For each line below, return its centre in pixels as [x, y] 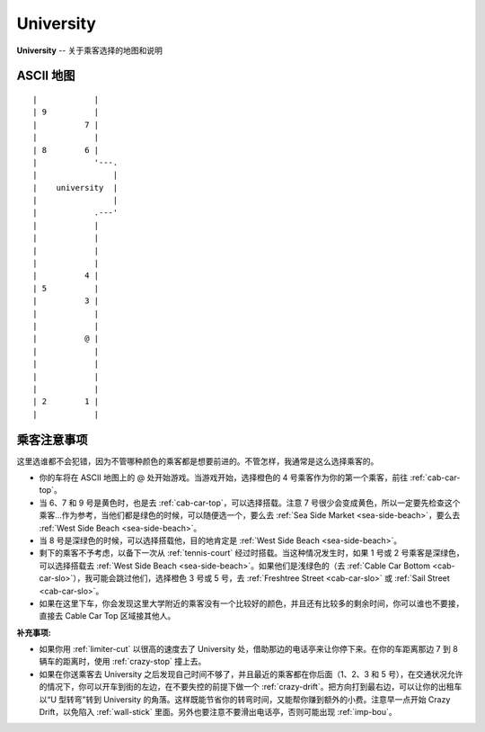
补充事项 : [34, 632]
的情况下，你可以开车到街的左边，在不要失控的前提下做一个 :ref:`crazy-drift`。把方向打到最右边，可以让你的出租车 [251, 687]
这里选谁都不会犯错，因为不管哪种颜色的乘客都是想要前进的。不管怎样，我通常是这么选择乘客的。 [198, 461]
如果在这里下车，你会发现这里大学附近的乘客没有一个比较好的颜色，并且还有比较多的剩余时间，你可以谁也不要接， [251, 603]
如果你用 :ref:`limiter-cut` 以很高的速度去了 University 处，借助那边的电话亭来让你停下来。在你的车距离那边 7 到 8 [248, 649]
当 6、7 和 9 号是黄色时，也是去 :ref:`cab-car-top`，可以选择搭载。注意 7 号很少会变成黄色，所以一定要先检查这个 [250, 503]
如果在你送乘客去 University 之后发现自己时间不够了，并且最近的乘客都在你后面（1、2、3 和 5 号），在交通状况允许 [251, 674]
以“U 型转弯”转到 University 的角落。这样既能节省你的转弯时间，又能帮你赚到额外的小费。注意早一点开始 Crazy [245, 699]
